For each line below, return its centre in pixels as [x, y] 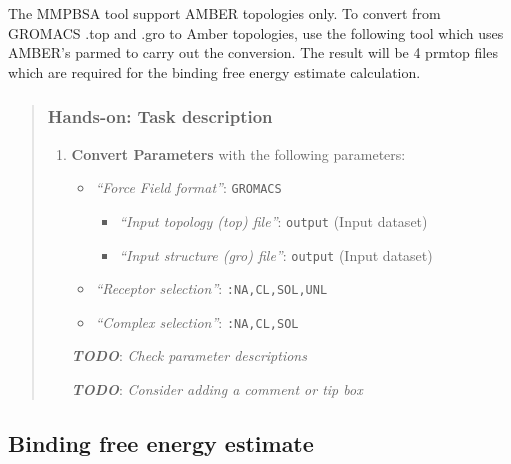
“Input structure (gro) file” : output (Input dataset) [276, 254]
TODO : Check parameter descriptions [189, 355]
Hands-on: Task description [160, 116]
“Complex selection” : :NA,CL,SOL [197, 321]
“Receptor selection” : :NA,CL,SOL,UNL [211, 288]
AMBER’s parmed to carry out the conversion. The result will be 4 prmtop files [253, 52]
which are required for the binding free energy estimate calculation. [214, 71]
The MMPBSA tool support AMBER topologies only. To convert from [224, 13]
